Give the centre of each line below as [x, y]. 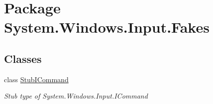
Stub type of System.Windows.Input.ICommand [76, 96]
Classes [23, 58]
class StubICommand [36, 79]
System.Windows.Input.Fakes [107, 27]
